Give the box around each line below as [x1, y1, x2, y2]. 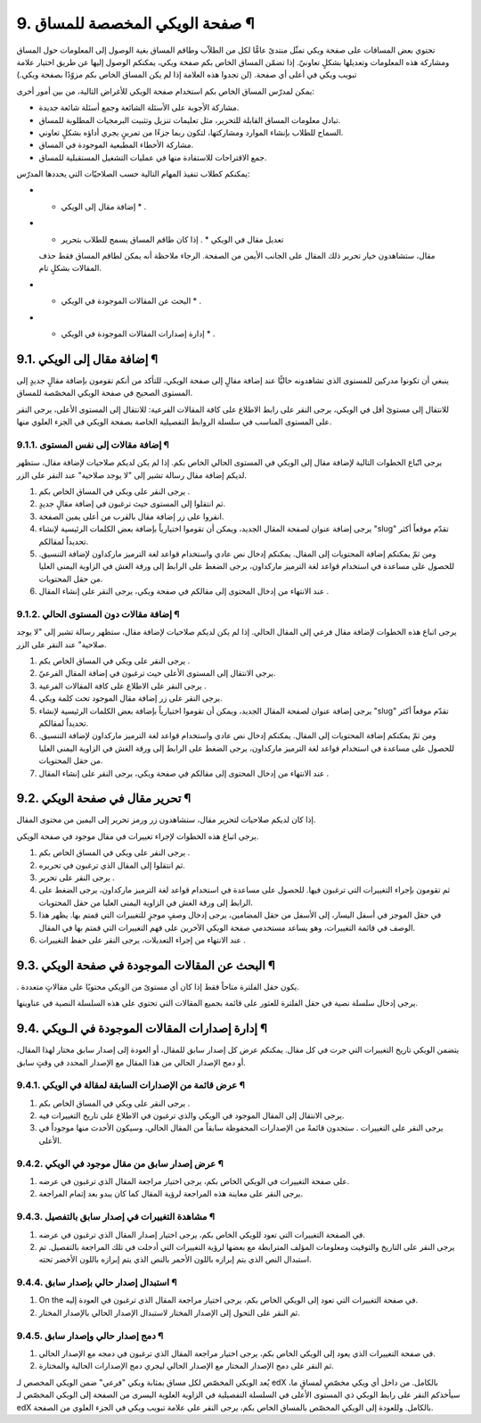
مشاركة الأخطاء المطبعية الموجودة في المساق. [38, 139, 194, 151]
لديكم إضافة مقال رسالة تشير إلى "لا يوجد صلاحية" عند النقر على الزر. [16, 469, 247, 481]
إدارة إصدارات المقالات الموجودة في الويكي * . [61, 328, 216, 339]
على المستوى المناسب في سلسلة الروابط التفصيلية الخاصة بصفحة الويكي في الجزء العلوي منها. [16, 416, 332, 427]
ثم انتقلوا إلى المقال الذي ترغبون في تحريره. [38, 860, 186, 870]
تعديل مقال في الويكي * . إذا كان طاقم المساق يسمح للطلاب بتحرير [61, 234, 284, 244]
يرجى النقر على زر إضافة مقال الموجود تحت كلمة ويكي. [38, 693, 223, 703]
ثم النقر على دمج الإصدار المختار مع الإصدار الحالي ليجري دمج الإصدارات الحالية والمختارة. [38, 1361, 334, 1371]
